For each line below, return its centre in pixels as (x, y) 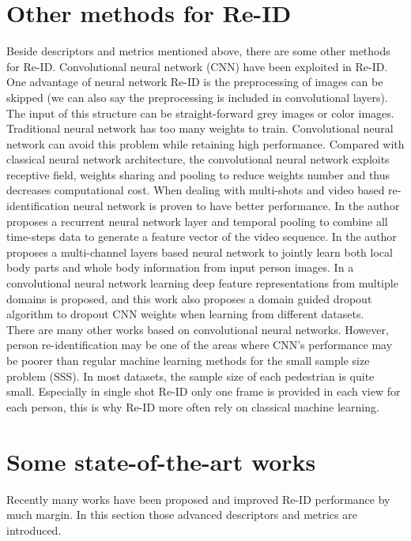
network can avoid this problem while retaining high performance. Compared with (205, 143)
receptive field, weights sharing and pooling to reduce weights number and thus (198, 174)
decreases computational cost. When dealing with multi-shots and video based (196, 190)
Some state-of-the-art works (161, 461)
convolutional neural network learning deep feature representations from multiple (202, 283)
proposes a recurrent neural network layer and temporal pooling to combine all (197, 221)
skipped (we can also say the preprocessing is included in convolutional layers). (197, 97)
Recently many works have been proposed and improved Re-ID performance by (198, 499)
